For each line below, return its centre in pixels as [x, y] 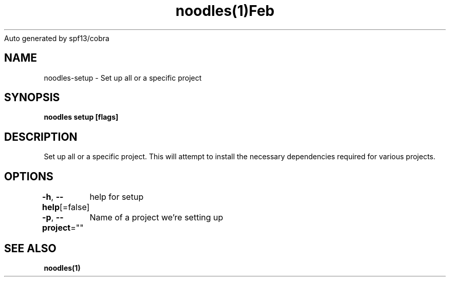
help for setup [117, 197]
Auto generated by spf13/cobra [57, 38]
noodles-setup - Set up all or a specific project [123, 78]
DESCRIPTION [41, 137]
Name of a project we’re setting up [156, 218]
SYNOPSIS [32, 98]
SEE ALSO [30, 248]
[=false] [74, 207]
